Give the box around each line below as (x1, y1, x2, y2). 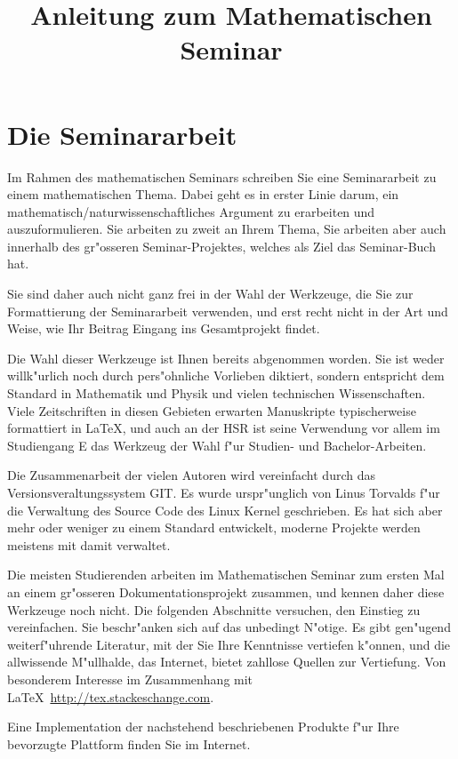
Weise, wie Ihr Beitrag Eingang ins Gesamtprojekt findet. (7, 319, 320, 338)
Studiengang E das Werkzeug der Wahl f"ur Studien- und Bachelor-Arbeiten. (7, 435, 427, 454)
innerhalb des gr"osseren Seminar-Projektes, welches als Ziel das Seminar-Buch (7, 236, 436, 255)
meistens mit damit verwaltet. (7, 535, 171, 554)
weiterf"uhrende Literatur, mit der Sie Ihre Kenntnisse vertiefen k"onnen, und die (7, 635, 451, 653)
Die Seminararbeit (7, 116, 237, 152)
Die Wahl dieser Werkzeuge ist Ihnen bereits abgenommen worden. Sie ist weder (7, 348, 445, 367)
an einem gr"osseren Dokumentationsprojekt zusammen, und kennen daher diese (7, 582, 445, 601)
